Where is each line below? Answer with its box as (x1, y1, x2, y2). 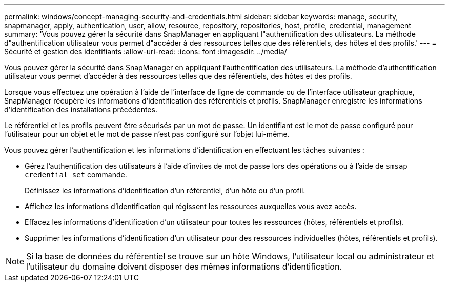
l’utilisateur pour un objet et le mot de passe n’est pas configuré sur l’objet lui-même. (4, 130, 290, 138)
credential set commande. (25, 170, 127, 179)
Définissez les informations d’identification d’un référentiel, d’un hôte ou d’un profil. (25, 186, 305, 195)
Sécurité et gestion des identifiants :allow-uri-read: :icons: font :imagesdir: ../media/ (4, 47, 287, 56)
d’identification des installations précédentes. (4, 105, 157, 114)
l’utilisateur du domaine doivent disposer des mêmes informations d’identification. (26, 261, 342, 272)
